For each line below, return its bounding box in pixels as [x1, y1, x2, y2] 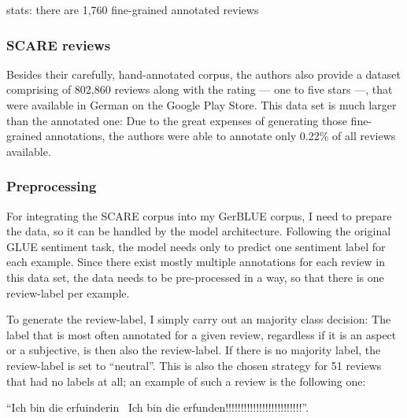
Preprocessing [6, 176, 97, 196]
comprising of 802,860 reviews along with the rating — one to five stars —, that [6, 81, 393, 98]
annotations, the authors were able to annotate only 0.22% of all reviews [45, 128, 396, 144]
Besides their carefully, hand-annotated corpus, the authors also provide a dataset [6, 65, 401, 82]
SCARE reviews [6, 35, 111, 54]
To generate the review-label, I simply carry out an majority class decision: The [6, 311, 391, 327]
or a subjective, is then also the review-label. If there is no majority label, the [6, 342, 381, 358]
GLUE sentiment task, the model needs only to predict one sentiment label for [6, 238, 386, 254]
